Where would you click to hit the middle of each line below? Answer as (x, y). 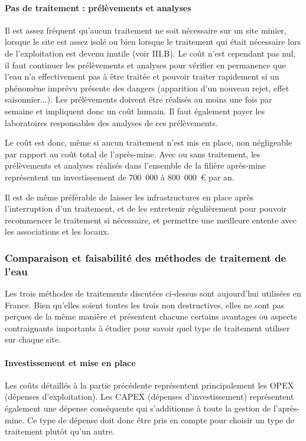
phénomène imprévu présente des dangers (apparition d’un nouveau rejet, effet (147, 88)
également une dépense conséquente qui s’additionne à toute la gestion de (138, 408)
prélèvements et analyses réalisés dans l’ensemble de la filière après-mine (136, 165)
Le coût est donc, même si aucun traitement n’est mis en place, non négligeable (149, 142)
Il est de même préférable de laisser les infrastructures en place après (129, 197)
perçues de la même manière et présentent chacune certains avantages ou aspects (151, 316)
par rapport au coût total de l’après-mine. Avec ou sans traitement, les (133, 154)
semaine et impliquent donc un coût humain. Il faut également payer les (135, 111)
